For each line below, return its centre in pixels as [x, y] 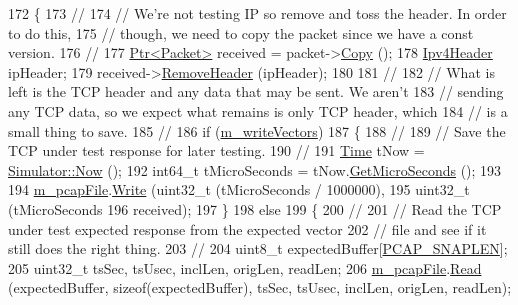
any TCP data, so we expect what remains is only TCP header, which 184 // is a [258, 110]
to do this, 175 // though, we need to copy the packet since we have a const [241, 32]
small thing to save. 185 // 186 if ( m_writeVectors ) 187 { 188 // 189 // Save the [257, 130]
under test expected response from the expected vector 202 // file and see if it [247, 228]
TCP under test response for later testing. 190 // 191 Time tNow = [216, 150]
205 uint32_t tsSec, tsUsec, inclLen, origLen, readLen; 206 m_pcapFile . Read [245, 267]
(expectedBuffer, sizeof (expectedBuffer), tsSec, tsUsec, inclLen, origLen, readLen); [260, 287]
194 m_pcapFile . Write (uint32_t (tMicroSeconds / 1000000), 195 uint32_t [239, 189]
